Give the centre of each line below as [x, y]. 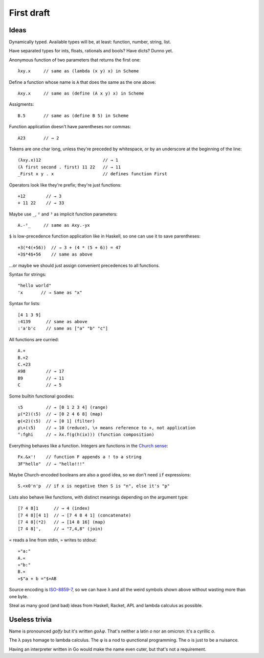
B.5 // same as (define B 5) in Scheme [73, 116]
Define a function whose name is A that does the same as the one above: [83, 82]
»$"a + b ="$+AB [37, 578]
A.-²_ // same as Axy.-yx [54, 225]
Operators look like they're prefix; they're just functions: [65, 185]
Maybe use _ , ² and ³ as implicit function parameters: [63, 214]
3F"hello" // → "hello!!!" [51, 464]
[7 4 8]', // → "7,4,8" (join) [60, 529]
